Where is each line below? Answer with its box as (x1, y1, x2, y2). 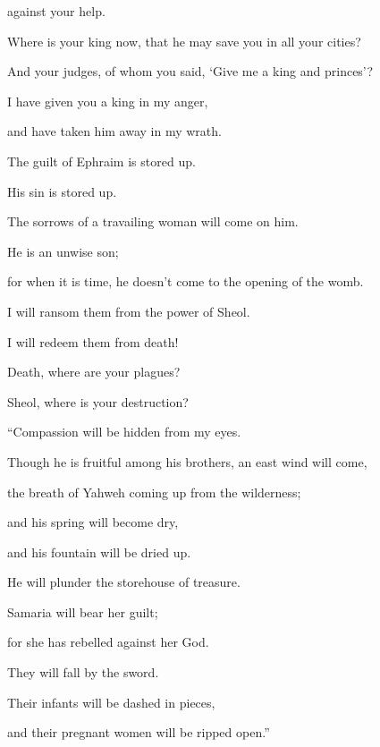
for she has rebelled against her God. (7, 632, 209, 651)
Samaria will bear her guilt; (7, 602, 158, 621)
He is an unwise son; (7, 242, 119, 260)
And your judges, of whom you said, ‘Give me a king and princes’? (7, 62, 374, 81)
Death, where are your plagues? (7, 362, 181, 381)
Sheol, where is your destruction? (7, 392, 189, 411)
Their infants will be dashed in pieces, (7, 692, 215, 711)
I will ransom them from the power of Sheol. (7, 301, 250, 320)
